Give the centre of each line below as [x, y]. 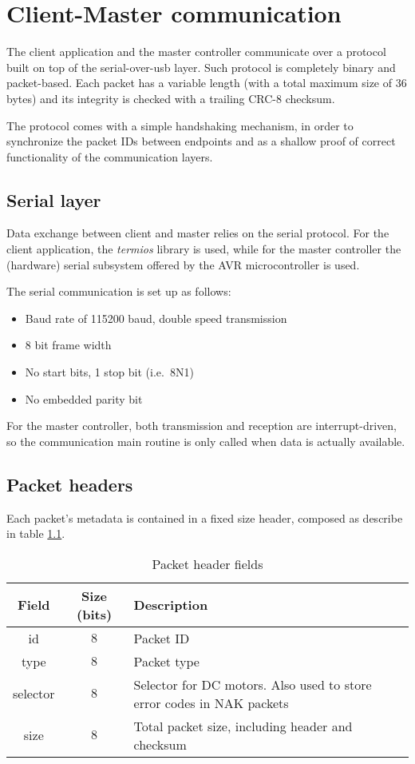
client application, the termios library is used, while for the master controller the [204, 249]
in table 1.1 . [36, 533]
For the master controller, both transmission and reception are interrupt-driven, [202, 426]
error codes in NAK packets [211, 702]
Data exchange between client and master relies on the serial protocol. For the [198, 233]
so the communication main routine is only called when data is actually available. [206, 441]
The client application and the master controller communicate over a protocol [196, 52]
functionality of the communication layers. [110, 156]
